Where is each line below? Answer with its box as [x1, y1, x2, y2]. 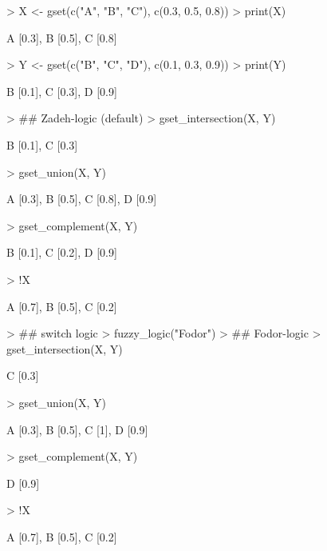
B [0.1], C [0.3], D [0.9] [6, 82, 117, 99]
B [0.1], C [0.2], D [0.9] [6, 244, 117, 261]
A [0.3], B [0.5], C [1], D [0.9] [6, 421, 148, 437]
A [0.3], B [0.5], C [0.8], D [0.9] [6, 190, 157, 207]
